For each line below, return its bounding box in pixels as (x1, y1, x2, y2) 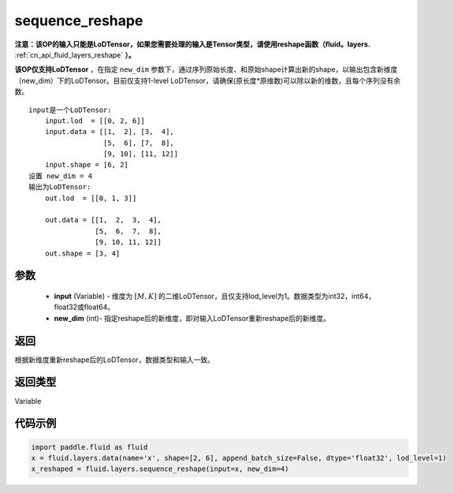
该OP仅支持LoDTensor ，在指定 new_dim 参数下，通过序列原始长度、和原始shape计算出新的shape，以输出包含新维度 (14, 65, 398, 74)
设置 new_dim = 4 (28, 171, 93, 181)
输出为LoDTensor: (28, 182, 91, 192)
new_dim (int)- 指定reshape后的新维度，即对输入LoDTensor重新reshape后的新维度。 (54, 313, 330, 323)
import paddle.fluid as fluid (31, 443, 148, 451)
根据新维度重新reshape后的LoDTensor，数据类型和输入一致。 (14, 355, 214, 364)
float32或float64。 (54, 302, 115, 312)
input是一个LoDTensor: (28, 105, 112, 114)
